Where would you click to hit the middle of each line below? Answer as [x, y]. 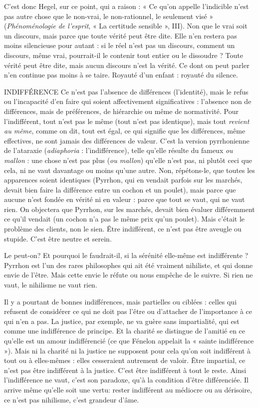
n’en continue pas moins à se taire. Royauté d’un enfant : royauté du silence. [121, 75]
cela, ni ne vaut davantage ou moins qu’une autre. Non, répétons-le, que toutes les [129, 170]
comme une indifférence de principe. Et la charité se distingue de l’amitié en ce [125, 331]
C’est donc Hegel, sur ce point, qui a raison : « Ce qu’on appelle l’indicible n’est [127, 6]
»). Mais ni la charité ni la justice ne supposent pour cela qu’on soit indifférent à [128, 350]
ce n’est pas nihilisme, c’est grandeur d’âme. [72, 399]
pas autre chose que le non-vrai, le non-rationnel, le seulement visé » [109, 16]
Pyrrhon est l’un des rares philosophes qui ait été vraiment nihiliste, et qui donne [129, 265]
